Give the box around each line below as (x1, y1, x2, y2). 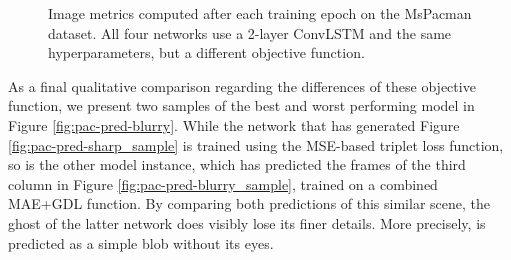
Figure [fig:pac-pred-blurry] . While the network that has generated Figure (8, 114, 460, 135)
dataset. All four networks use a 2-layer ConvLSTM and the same (48, 22, 452, 43)
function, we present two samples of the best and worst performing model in (8, 95, 475, 116)
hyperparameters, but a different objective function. (48, 42, 365, 63)
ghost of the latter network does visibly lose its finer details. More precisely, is (8, 212, 486, 233)
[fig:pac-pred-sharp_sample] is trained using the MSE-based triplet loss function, (8, 134, 504, 155)
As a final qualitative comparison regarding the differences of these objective (8, 75, 476, 96)
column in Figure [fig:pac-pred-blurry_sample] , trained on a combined (8, 173, 438, 194)
